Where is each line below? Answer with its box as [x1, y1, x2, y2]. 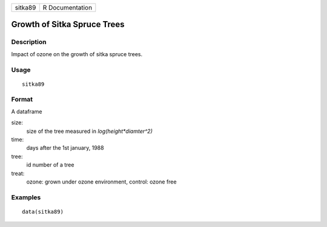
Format [11, 95, 33, 104]
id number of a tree [26, 161, 74, 168]
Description [11, 38, 47, 46]
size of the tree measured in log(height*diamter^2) [26, 127, 153, 135]
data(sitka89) [22, 208, 64, 215]
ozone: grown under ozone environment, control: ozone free [26, 178, 177, 185]
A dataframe [11, 107, 42, 115]
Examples [11, 193, 41, 202]
